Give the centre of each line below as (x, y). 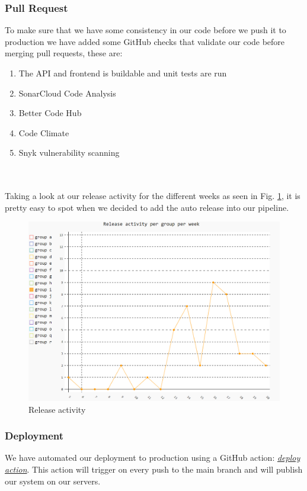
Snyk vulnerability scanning (69, 153)
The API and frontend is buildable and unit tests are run (123, 73)
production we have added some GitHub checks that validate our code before (145, 41)
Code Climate (44, 132)
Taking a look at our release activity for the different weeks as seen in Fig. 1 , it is (153, 196)
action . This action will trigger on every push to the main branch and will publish (154, 469)
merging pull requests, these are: (64, 53)
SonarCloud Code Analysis (67, 93)
